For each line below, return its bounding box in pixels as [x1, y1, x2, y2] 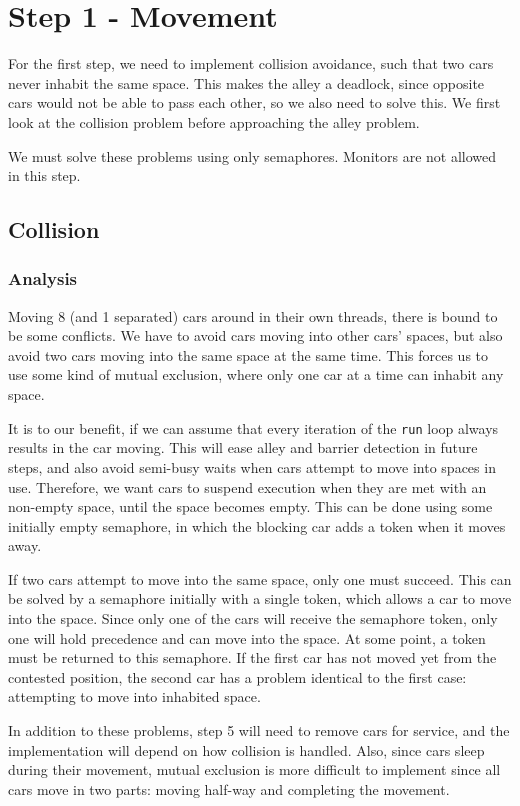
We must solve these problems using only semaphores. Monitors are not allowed [8, 145, 497, 166]
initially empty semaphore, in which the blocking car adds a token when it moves [8, 515, 506, 536]
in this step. [8, 165, 81, 186]
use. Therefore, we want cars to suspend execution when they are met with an [8, 476, 487, 497]
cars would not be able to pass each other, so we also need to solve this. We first [8, 92, 501, 113]
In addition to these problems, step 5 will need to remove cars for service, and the [8, 720, 510, 741]
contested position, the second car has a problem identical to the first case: [8, 666, 467, 687]
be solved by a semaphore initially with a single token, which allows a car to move [8, 588, 512, 609]
